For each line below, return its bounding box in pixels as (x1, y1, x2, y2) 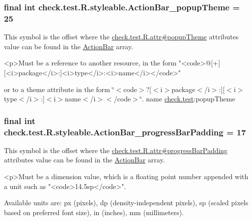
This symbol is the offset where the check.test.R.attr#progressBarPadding (4, 145, 228, 155)
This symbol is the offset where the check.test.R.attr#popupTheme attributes (4, 32, 239, 42)
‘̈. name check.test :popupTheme (140, 94, 235, 104)
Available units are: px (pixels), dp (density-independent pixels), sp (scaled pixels (4, 197, 249, 208)
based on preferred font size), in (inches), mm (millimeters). (4, 207, 184, 217)
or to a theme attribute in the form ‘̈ (4, 84, 114, 94)
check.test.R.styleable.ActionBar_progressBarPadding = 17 (4, 126, 246, 138)
